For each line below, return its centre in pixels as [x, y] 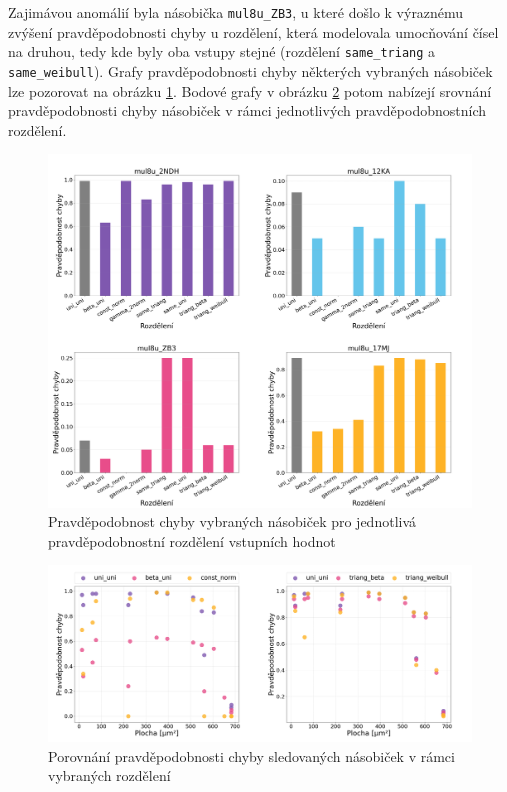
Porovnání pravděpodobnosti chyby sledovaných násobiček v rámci [251, 755]
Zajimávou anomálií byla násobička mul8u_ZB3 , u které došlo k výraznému [236, 12]
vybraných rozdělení [109, 775]
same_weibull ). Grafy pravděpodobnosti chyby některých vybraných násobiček [250, 70]
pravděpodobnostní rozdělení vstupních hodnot [192, 540]
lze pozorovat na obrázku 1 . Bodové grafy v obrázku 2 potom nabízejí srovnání [250, 90]
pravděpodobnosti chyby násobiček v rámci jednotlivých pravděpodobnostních [247, 110]
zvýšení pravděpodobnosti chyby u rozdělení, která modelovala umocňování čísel [253, 31]
